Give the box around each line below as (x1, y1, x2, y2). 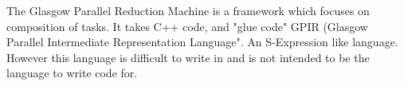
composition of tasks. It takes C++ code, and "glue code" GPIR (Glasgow (6, 18, 368, 34)
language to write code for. (6, 64, 138, 81)
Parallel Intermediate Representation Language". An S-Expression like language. (6, 33, 398, 50)
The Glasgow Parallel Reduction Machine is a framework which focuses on (6, 2, 370, 18)
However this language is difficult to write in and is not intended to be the (6, 49, 370, 65)
